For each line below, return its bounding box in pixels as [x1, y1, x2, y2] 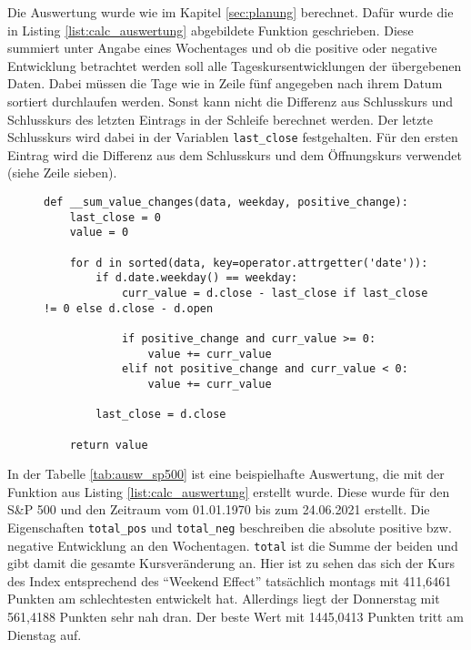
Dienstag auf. [7, 625, 82, 644]
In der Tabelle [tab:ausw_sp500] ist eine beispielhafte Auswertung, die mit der [7, 464, 445, 483]
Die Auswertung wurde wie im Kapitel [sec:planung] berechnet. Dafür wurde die [7, 3, 454, 21]
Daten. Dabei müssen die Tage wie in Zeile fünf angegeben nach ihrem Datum [7, 74, 443, 93]
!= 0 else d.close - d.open [44, 301, 214, 315]
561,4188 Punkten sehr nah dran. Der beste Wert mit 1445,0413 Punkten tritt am [7, 607, 464, 626]
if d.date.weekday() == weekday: [95, 271, 298, 285]
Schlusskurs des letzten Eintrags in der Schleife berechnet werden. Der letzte [7, 109, 434, 128]
